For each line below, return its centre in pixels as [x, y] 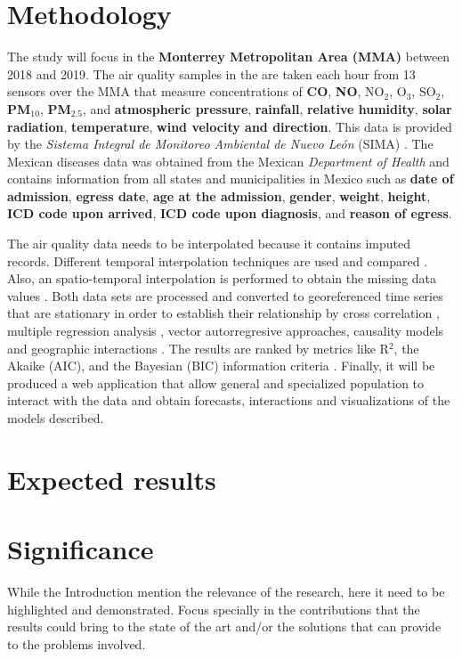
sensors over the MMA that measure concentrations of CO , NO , [184, 91]
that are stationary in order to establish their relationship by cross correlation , [223, 313]
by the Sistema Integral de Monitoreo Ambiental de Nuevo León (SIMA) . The [220, 144]
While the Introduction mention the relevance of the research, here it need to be [226, 592]
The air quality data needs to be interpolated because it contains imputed [209, 244]
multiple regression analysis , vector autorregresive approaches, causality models [226, 331]
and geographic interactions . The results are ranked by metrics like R [198, 348]
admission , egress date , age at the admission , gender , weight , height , [219, 195]
